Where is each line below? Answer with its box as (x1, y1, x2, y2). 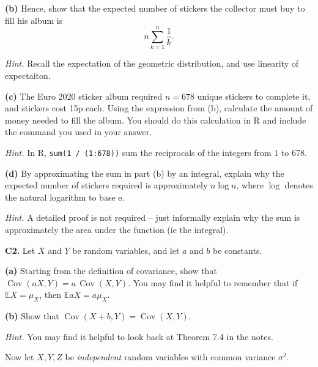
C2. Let (5, 243, 35, 256)
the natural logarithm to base (5, 190, 116, 203)
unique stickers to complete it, (197, 89, 311, 102)
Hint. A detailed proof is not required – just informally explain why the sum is (5, 211, 300, 224)
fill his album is (5, 13, 63, 26)
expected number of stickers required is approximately (5, 179, 208, 191)
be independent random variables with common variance (65, 350, 276, 363)
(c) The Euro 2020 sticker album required (5, 89, 163, 102)
